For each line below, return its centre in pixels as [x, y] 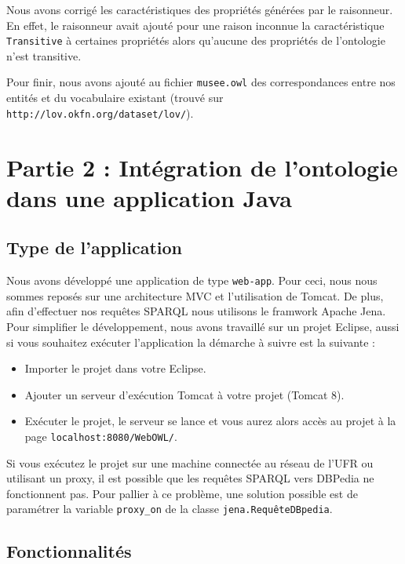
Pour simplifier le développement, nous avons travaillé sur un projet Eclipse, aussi [203, 326]
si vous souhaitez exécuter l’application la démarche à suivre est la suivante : [191, 342]
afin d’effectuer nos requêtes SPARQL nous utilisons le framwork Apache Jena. [196, 311]
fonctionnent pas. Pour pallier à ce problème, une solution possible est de [182, 493]
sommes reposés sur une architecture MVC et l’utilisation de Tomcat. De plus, [195, 295]
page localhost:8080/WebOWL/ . [101, 436]
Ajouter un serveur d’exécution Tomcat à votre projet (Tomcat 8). [184, 394]
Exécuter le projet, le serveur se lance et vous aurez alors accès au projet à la [210, 421]
